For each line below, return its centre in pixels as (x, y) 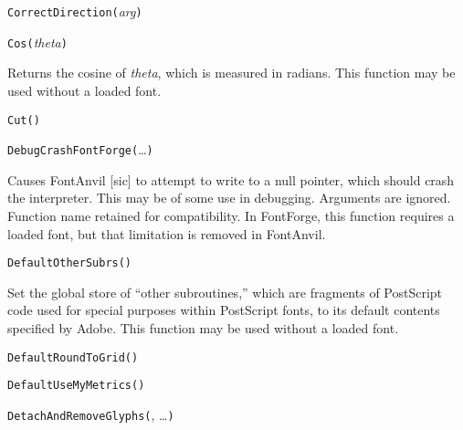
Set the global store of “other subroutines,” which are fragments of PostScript (225, 292)
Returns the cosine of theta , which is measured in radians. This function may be (231, 73)
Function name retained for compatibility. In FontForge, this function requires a (231, 215)
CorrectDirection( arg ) (75, 11)
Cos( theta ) (37, 42)
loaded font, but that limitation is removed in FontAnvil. (167, 233)
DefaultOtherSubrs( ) (70, 263)
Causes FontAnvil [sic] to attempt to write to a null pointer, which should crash (231, 179)
